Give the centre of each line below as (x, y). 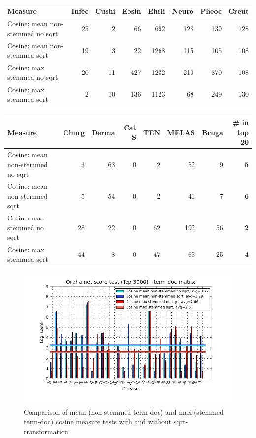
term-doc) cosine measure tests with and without (98, 421)
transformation (46, 431)
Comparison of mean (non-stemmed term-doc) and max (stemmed (124, 412)
